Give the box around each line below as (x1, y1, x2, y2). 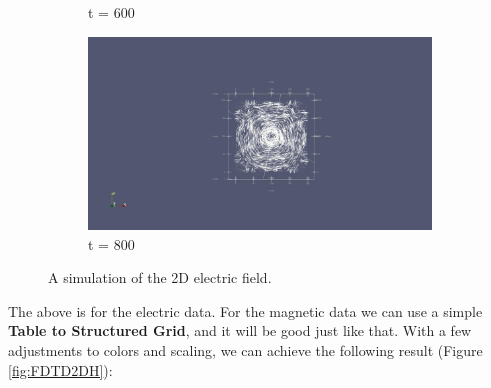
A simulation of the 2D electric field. (48, 267, 272, 288)
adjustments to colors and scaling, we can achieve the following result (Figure (8, 340, 483, 361)
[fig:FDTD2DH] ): (8, 359, 113, 380)
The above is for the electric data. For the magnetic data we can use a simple (8, 300, 483, 321)
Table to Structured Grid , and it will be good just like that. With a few (8, 320, 472, 341)
